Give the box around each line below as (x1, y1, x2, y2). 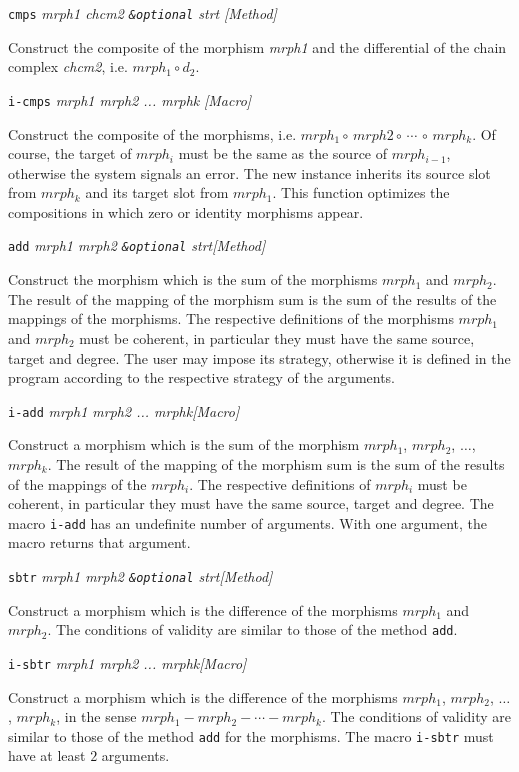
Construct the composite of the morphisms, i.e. (8, 123, 297, 144)
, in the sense (56, 706, 137, 727)
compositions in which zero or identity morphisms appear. (8, 201, 364, 222)
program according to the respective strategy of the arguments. (8, 367, 396, 388)
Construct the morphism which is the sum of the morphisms (8, 269, 378, 290)
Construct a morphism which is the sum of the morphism (8, 434, 360, 455)
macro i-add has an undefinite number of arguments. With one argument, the (8, 512, 488, 533)
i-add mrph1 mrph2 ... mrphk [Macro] (8, 400, 240, 421)
